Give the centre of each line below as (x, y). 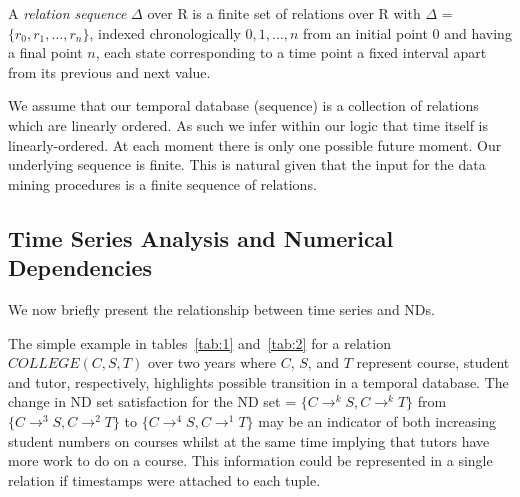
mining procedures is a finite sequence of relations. (162, 183)
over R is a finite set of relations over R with (284, 13)
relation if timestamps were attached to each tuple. (164, 479)
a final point (45, 52)
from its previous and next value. (109, 71)
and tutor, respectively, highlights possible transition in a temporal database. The (258, 381)
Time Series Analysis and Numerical (201, 237)
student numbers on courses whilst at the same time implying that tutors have (249, 440)
